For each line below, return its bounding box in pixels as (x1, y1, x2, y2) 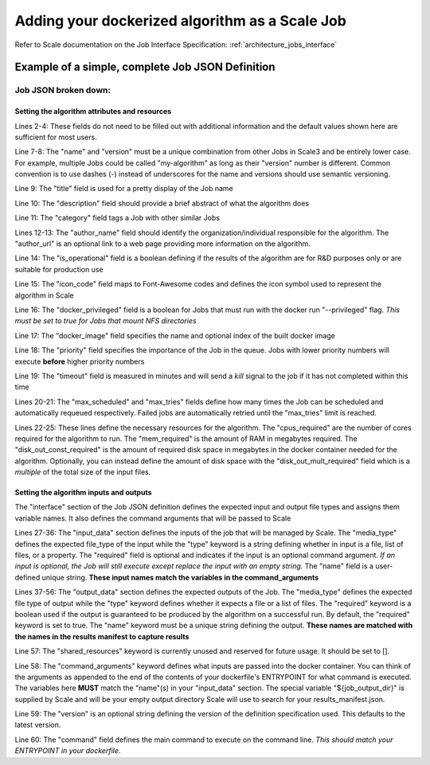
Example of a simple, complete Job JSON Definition (14, 60, 276, 74)
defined (14, 572, 41, 582)
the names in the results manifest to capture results (14, 631, 190, 641)
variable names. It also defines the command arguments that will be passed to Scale (14, 513, 291, 523)
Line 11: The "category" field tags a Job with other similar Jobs (14, 213, 221, 223)
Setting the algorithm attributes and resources (14, 107, 172, 116)
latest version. (14, 720, 61, 730)
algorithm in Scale (14, 291, 75, 300)
